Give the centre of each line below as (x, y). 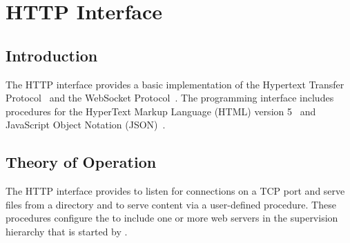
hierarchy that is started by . (67, 231)
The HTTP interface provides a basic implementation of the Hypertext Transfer (175, 84)
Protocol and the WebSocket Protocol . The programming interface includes (170, 98)
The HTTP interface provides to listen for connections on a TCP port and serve (175, 191)
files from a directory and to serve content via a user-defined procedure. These (171, 204)
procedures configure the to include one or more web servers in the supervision (172, 218)
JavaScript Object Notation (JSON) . (86, 125)
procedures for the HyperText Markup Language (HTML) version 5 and (161, 111)
